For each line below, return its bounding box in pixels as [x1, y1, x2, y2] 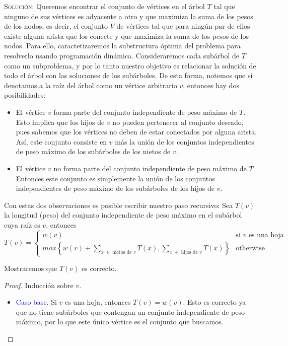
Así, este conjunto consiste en [16, 136, 107, 147]
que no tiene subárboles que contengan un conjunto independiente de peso [16, 306, 245, 317]
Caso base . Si [16, 297, 57, 307]
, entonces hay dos [183, 80, 239, 90]
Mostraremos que [4, 263, 57, 273]
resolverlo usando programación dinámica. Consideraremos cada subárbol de [4, 50, 239, 60]
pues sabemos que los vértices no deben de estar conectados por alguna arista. [16, 126, 257, 137]
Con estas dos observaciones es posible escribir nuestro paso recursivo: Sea [4, 199, 233, 210]
